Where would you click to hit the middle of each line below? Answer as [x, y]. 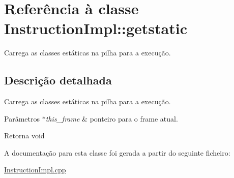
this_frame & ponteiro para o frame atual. [112, 118]
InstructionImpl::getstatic [96, 28]
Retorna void [24, 136]
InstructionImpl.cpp [35, 170]
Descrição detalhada [58, 80]
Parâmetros [22, 118]
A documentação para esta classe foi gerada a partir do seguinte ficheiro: [117, 152]
